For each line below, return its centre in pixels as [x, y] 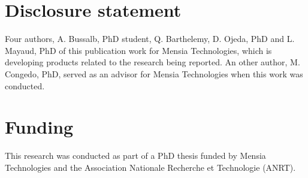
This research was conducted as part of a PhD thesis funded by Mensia [135, 156]
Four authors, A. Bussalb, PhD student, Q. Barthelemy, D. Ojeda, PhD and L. [150, 39]
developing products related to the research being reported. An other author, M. [153, 62]
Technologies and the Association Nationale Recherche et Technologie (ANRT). [150, 167]
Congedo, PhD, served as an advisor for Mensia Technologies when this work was [154, 73]
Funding [39, 127]
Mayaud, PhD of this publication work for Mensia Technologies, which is [138, 50]
